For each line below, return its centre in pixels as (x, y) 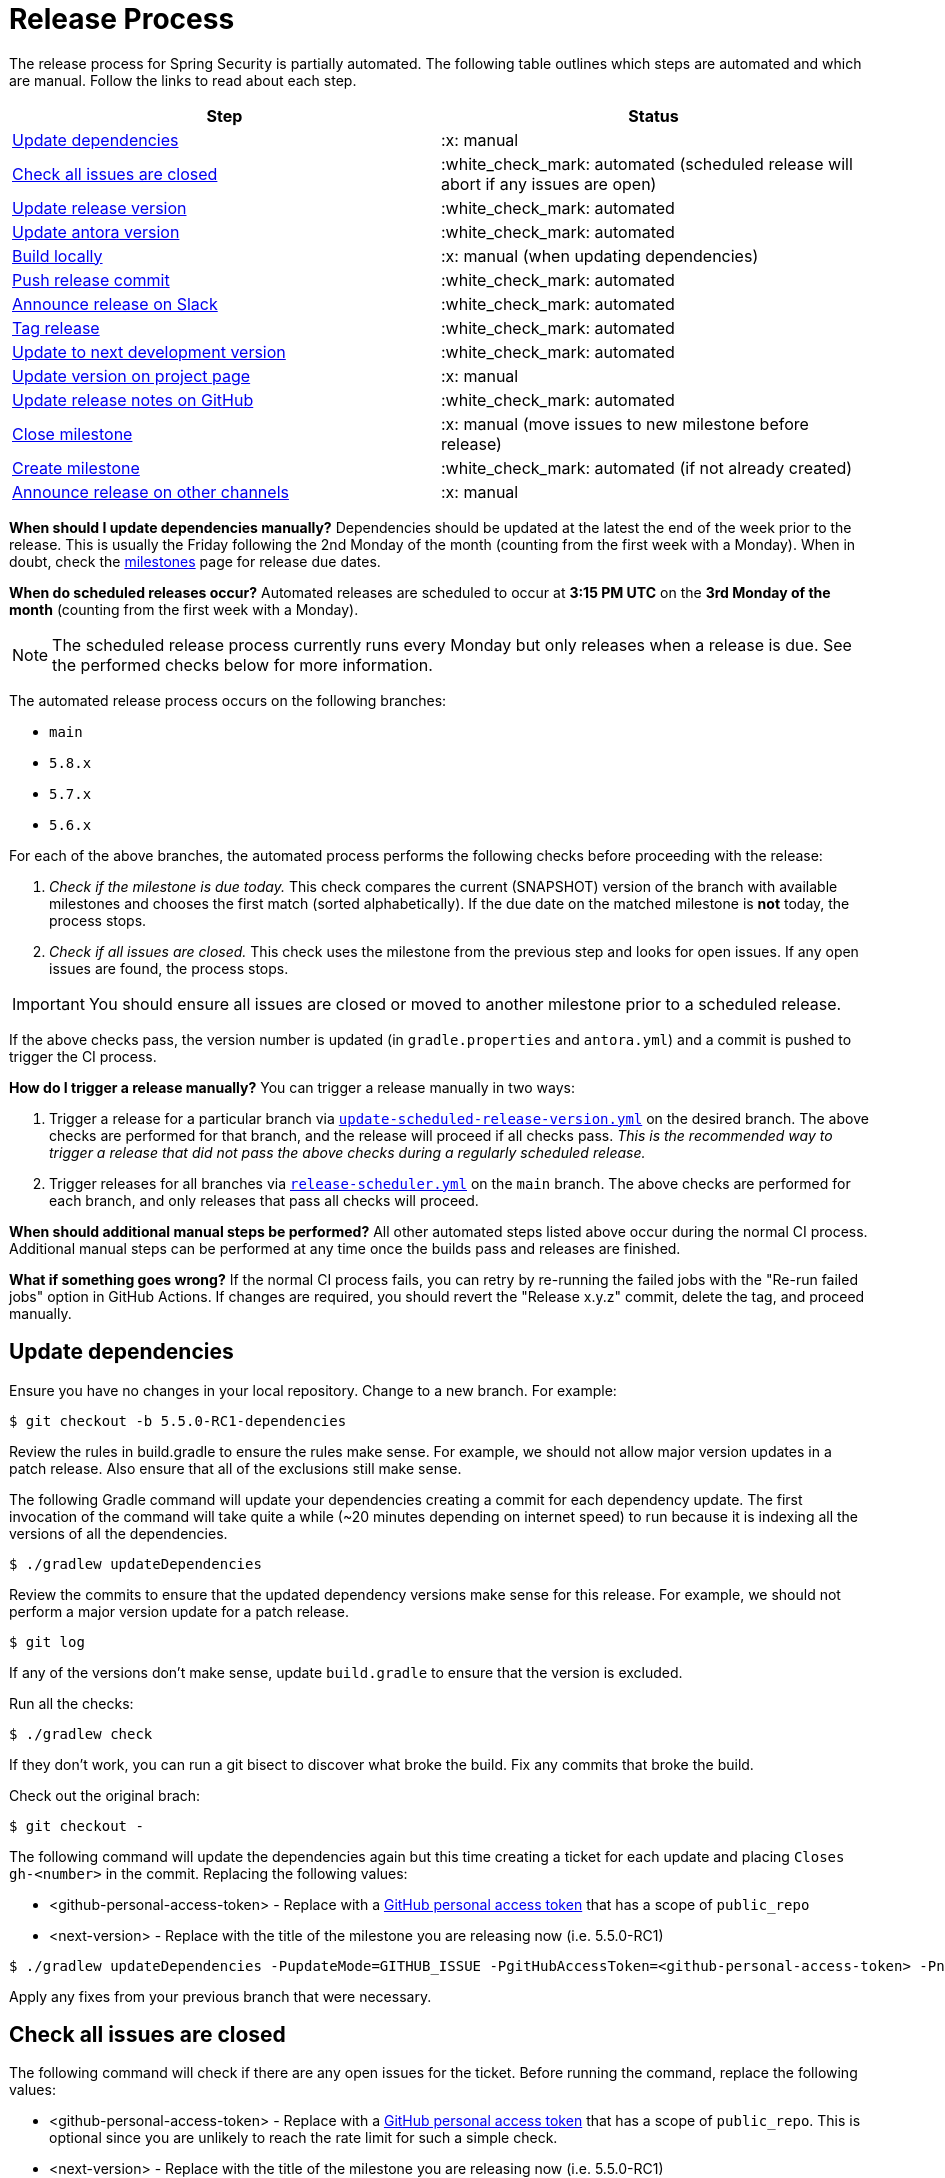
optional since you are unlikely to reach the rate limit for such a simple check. (303, 2138)
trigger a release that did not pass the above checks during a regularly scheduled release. (347, 1152)
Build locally (57, 255)
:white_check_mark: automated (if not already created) (647, 467)
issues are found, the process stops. (169, 968)
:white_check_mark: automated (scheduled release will (647, 163)
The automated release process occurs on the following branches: (228, 700)
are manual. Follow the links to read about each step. (183, 80)
